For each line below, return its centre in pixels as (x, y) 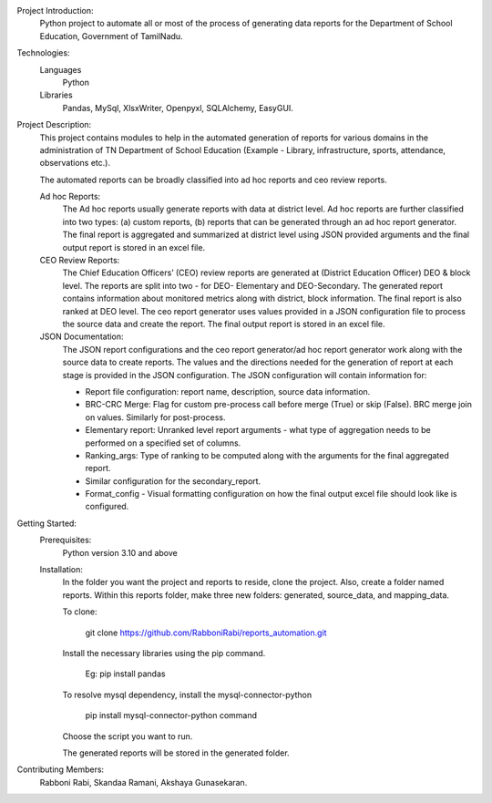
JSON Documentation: (82, 336)
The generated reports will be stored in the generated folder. (176, 753)
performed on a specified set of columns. (163, 443)
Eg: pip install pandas (125, 674)
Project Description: (54, 125)
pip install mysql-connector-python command (171, 715)
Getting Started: (47, 523)
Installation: (61, 570)
